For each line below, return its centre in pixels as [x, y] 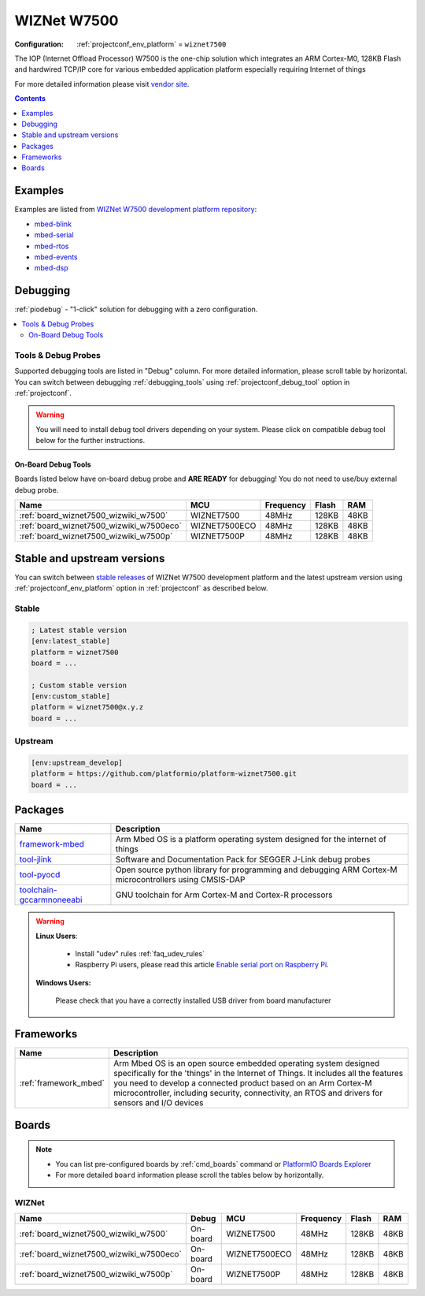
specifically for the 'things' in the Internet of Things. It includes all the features [258, 1074]
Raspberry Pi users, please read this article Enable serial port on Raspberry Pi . [202, 965]
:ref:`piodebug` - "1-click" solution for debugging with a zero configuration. [136, 309]
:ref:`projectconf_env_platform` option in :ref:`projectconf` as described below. [141, 588]
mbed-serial [54, 235]
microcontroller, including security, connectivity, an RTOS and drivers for [248, 1093]
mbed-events [56, 257]
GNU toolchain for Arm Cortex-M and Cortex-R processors [224, 895]
